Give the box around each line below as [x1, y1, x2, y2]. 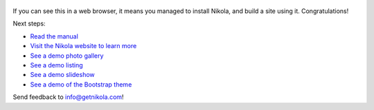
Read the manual [30, 32, 79, 41]
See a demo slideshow [30, 71, 95, 79]
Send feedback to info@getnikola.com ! [12, 93, 124, 101]
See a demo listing [30, 60, 83, 69]
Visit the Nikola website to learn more [30, 42, 137, 50]
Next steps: [12, 19, 46, 27]
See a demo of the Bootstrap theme [30, 80, 132, 89]
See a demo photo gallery [30, 52, 104, 60]
